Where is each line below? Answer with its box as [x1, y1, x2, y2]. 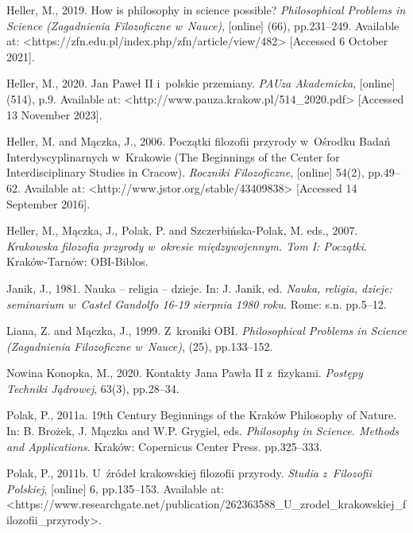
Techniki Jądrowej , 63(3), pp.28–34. [6, 379, 179, 396]
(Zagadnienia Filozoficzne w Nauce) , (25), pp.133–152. [6, 337, 273, 354]
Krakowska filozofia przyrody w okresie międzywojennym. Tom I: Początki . [6, 237, 367, 254]
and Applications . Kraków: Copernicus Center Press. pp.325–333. [6, 438, 322, 454]
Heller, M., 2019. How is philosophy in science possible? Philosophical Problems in [6, 2, 406, 18]
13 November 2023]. [6, 106, 102, 123]
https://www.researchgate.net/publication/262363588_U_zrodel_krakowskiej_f [14, 496, 407, 512]
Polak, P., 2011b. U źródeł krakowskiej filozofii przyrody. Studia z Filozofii [6, 465, 372, 481]
